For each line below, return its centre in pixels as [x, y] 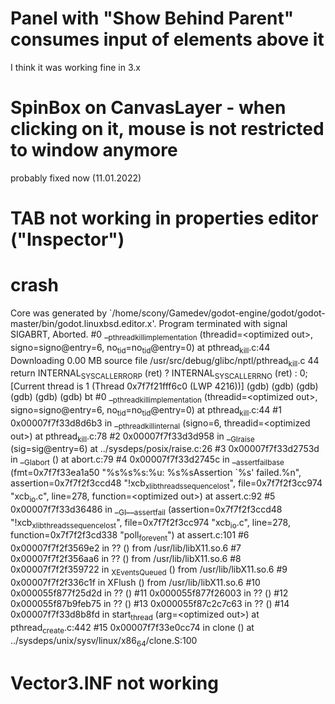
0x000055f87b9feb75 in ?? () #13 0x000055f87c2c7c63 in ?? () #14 [150, 603]
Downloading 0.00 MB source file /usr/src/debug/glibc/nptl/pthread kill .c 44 [165, 361]
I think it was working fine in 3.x [75, 67]
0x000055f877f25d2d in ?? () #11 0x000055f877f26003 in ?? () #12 [149, 593]
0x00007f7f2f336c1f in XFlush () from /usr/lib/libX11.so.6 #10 [135, 582]
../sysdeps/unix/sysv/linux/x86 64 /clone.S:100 [104, 641]
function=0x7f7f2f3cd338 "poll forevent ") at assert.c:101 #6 [130, 536]
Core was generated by [58, 313]
